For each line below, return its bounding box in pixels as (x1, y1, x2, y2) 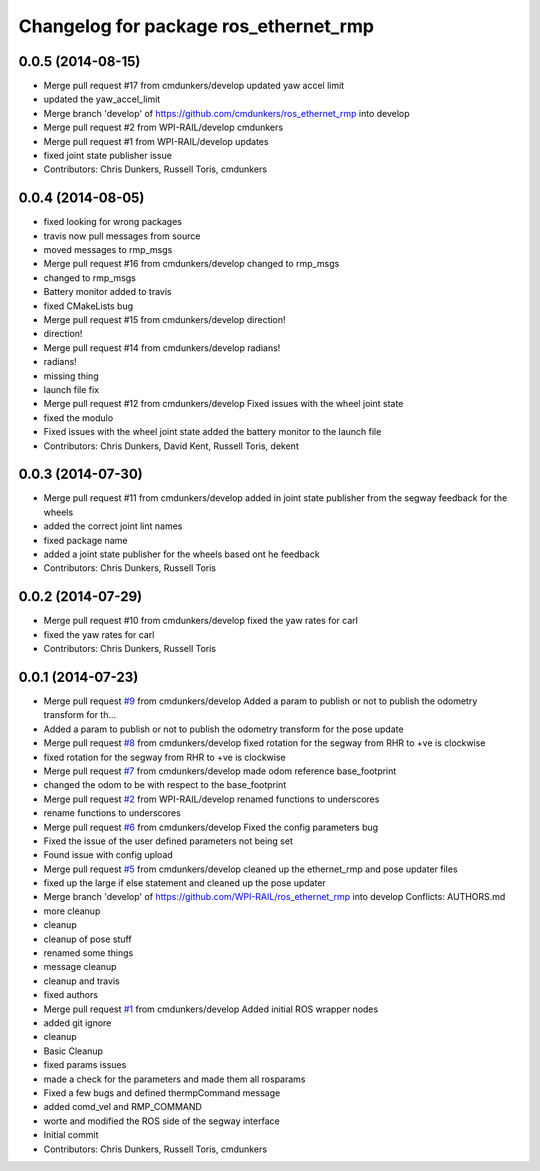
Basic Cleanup (43, 1045, 104, 1057)
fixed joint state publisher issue (43, 150, 172, 162)
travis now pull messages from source (43, 230, 201, 242)
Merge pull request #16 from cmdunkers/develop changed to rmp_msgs (43, 258, 340, 270)
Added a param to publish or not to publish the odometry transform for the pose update (43, 723, 404, 735)
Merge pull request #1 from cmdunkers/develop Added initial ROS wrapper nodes (43, 1003, 379, 1015)
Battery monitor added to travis (43, 286, 172, 298)
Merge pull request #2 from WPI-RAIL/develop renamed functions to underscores (43, 793, 380, 805)
